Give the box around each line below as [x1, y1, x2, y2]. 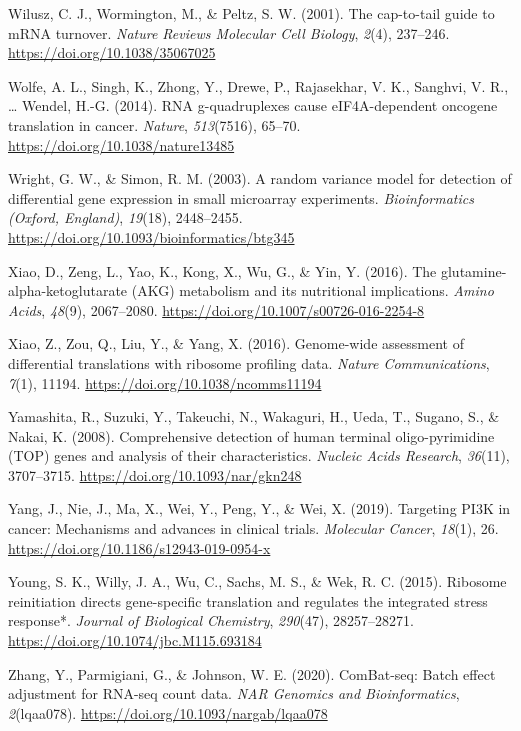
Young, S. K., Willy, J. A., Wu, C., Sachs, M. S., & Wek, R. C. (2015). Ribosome [8, 571, 507, 592]
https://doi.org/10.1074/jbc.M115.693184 [8, 630, 262, 651]
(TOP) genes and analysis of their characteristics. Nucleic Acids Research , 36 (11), [8, 445, 510, 466]
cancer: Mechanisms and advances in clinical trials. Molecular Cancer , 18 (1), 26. [8, 518, 499, 539]
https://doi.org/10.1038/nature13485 [8, 134, 235, 155]
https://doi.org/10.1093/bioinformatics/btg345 [8, 226, 295, 247]
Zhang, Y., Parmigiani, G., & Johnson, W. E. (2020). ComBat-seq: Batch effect [8, 663, 496, 684]
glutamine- [440, 260, 507, 281]
